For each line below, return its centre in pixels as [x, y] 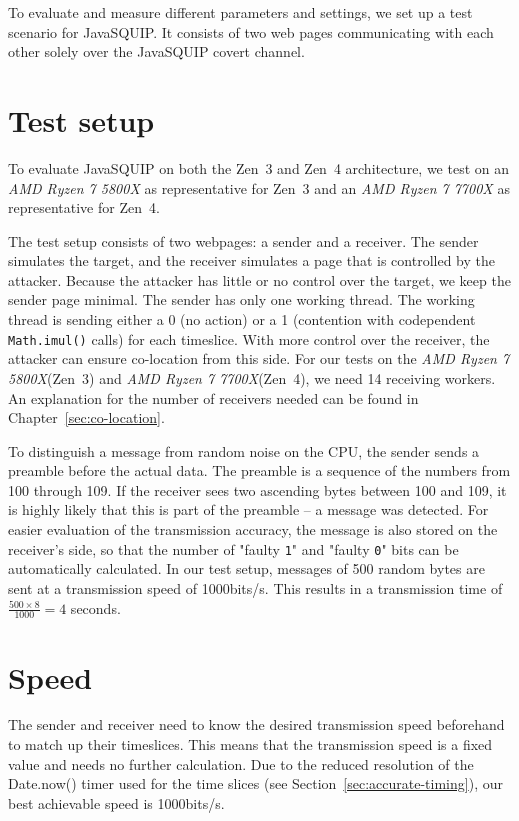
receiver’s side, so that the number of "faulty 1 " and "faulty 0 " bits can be [233, 548]
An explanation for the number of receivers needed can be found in [213, 397]
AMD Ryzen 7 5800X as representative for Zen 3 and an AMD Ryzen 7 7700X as [259, 187]
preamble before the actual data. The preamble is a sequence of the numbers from [259, 470]
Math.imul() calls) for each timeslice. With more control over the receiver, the [249, 338]
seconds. [95, 607]
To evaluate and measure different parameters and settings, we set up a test [240, 12]
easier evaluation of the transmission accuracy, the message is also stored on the [253, 529]
